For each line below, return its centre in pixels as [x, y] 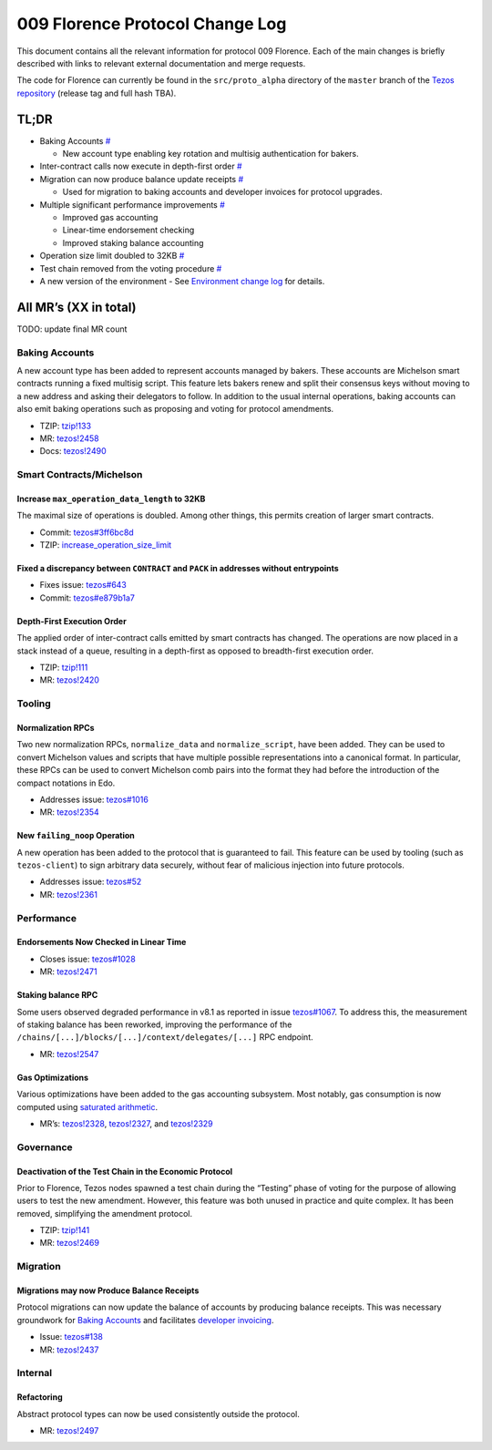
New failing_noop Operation [76, 836]
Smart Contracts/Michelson [80, 475]
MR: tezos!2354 [69, 812]
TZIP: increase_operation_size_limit [106, 545]
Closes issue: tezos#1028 [87, 959]
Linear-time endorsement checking [128, 230]
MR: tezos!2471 [68, 972]
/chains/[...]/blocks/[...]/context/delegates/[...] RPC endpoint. [165, 1037]
